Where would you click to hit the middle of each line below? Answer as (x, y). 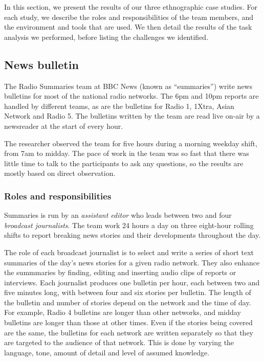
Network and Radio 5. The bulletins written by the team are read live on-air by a (132, 116)
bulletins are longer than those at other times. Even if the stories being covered (128, 322)
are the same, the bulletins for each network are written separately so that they (129, 332)
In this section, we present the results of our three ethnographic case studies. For (131, 7)
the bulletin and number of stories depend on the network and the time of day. (128, 302)
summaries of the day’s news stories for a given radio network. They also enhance (132, 262)
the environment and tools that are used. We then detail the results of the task (128, 27)
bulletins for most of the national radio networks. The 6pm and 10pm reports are (131, 96)
